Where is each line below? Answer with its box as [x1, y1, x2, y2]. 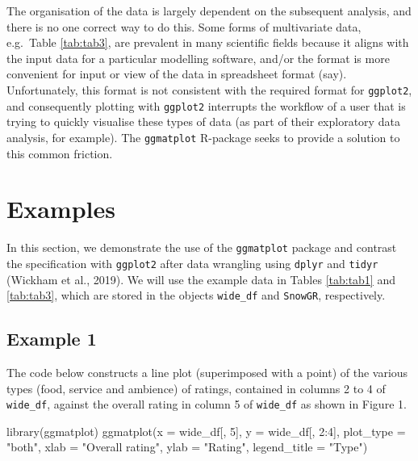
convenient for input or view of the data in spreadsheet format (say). [6, 65, 347, 82]
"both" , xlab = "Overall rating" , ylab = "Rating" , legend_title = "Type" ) [6, 438, 368, 455]
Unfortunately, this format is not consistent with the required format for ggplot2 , [6, 81, 412, 98]
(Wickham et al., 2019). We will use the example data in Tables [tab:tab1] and [6, 270, 395, 287]
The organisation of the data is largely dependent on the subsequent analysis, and [6, 2, 412, 19]
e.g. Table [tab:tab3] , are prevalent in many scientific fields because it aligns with [6, 34, 409, 51]
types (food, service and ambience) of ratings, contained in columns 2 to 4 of [6, 379, 386, 396]
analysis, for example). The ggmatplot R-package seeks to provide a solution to [6, 128, 400, 145]
